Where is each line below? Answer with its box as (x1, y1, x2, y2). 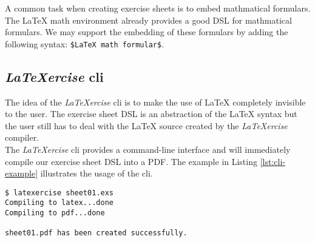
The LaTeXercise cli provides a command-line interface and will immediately (5, 143, 291, 156)
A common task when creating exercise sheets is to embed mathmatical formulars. (5, 2, 311, 14)
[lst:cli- (260, 155, 285, 167)
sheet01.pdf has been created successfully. (5, 229, 188, 238)
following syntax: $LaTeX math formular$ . (5, 37, 164, 50)
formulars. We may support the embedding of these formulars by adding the (5, 25, 288, 38)
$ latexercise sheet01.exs (5, 188, 113, 197)
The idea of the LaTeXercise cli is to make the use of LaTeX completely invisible (5, 95, 306, 108)
